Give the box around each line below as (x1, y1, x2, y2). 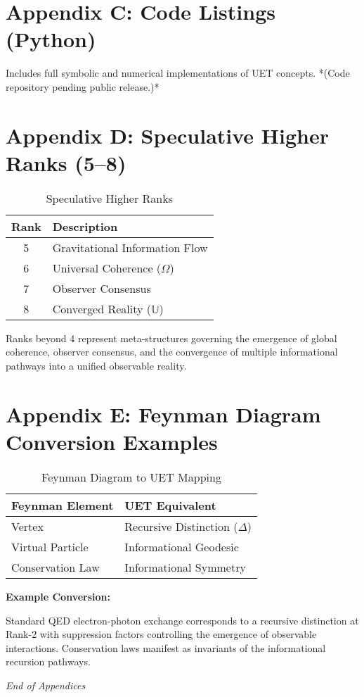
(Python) (6, 25, 96, 54)
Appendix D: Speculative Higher (6, 120, 329, 149)
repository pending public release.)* (6, 79, 160, 94)
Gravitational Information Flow (52, 239, 208, 256)
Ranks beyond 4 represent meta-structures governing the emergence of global (6, 330, 337, 345)
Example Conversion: (6, 589, 111, 603)
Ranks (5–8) (6, 148, 126, 177)
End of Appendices (6, 677, 86, 692)
